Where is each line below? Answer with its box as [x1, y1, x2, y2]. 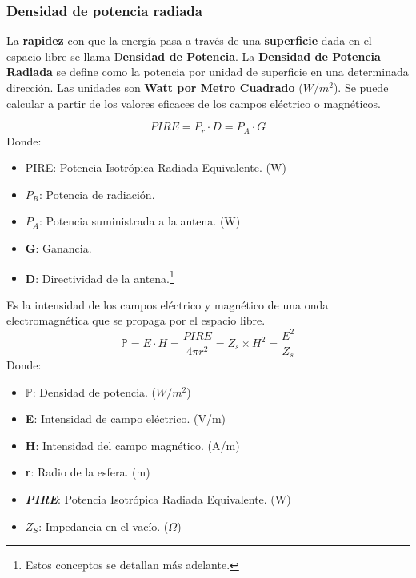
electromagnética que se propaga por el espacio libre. [6, 312, 266, 329]
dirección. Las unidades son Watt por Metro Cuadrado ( [6, 79, 303, 95]
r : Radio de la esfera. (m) [25, 464, 150, 480]
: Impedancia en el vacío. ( [38, 517, 169, 534]
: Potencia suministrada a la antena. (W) [38, 213, 241, 229]
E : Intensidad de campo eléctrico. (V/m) [25, 410, 226, 427]
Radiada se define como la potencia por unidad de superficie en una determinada [6, 63, 409, 80]
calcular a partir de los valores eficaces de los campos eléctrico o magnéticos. [6, 94, 382, 111]
